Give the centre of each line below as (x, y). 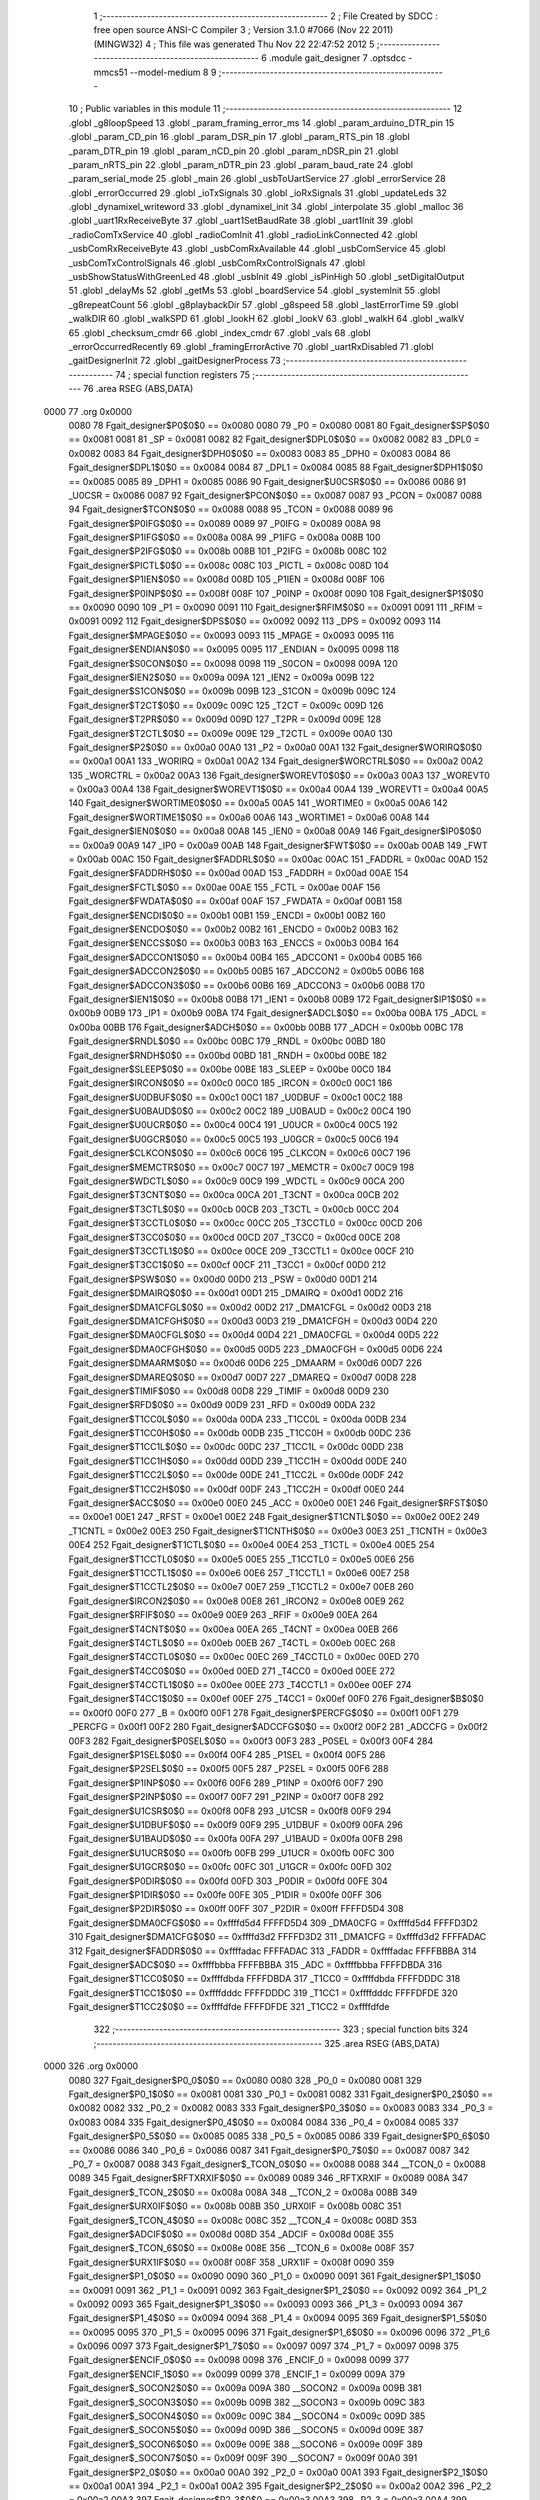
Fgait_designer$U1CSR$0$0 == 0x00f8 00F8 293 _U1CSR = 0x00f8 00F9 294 (230, 1811)
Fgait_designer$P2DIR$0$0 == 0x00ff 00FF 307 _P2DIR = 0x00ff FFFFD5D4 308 (236, 1909)
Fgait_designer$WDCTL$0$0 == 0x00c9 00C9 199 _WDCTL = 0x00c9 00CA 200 (236, 1181)
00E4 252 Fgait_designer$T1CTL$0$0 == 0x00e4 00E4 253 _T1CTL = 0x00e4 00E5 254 (251, 1545)
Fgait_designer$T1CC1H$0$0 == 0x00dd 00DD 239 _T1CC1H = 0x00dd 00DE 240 (237, 1461)
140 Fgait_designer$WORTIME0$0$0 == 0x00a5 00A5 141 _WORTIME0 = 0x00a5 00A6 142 (258, 803)
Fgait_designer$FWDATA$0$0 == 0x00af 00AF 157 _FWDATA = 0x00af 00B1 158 (235, 901)
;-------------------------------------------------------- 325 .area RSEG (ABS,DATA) (266, 2043)
